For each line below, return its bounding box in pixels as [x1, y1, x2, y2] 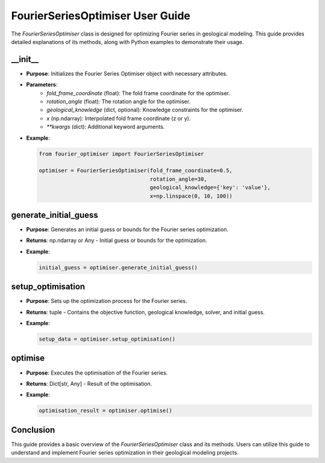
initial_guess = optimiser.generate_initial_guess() [39, 264, 198, 271]
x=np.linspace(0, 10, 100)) [149, 193, 233, 199]
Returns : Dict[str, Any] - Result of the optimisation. [26, 380, 152, 387]
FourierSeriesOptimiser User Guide [11, 9, 191, 22]
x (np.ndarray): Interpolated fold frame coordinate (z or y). [46, 114, 191, 122]
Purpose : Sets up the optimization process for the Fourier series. [26, 297, 188, 305]
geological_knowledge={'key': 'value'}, [149, 184, 271, 191]
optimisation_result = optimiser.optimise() [39, 407, 173, 414]
